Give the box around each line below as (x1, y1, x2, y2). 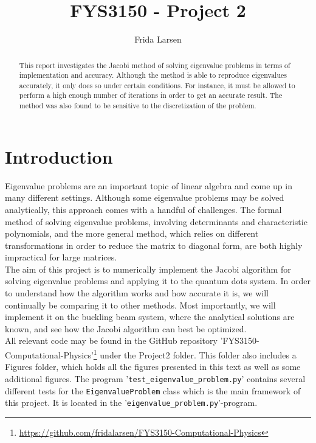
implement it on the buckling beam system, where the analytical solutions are (5, 310, 295, 323)
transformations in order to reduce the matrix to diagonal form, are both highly (5, 239, 303, 251)
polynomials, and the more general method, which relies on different (5, 227, 259, 240)
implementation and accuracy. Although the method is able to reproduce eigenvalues (19, 70, 287, 80)
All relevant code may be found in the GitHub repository (5, 334, 218, 347)
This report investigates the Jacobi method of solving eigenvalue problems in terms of (19, 60, 290, 70)
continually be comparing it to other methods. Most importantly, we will (5, 298, 276, 311)
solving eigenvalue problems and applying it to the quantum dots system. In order (5, 274, 311, 287)
